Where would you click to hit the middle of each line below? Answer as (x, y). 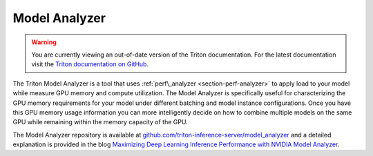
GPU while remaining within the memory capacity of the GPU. (100, 122)
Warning (44, 42)
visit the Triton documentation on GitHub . (90, 64)
